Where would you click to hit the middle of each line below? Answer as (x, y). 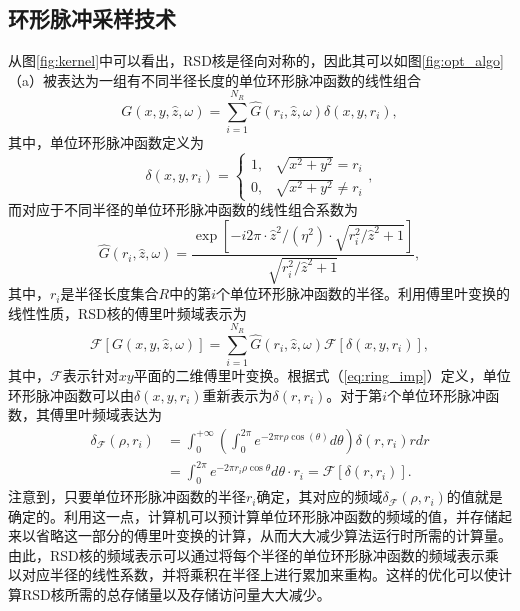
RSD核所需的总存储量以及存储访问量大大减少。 (176, 594)
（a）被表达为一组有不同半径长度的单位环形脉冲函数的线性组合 (214, 79)
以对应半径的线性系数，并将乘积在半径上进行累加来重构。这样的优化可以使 (253, 574)
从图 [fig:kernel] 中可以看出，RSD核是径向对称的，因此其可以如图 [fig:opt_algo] (256, 60)
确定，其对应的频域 (319, 496)
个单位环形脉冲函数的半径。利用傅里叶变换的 (362, 293)
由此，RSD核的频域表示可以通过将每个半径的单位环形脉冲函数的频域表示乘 (253, 554)
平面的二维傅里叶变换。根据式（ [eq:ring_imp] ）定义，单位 (322, 374)
